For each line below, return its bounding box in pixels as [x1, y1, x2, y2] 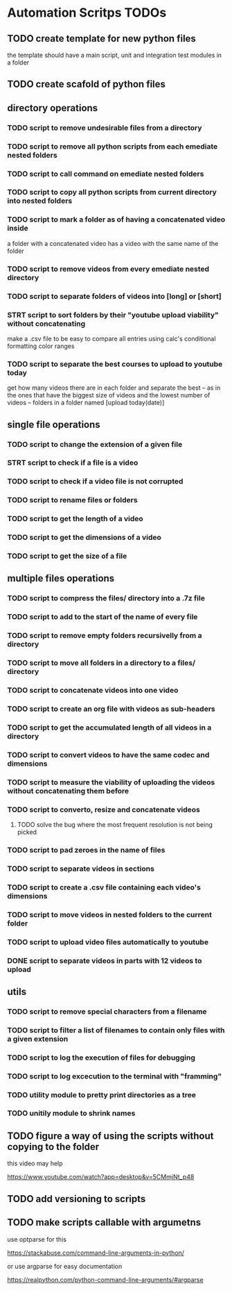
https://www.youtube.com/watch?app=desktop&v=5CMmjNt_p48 [7, 1173, 195, 1181]
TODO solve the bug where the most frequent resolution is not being [17, 821, 213, 829]
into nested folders [7, 196, 73, 206]
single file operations [7, 418, 100, 430]
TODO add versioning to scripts [7, 1193, 146, 1205]
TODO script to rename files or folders [7, 495, 138, 505]
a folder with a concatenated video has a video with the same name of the [7, 239, 219, 247]
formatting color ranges [7, 342, 75, 350]
